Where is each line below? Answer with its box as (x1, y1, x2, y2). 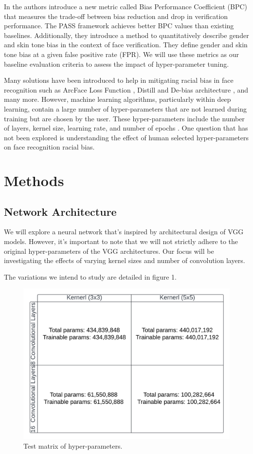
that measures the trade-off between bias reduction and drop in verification (4, 11, 228, 21)
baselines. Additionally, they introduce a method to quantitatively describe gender (4, 30, 249, 40)
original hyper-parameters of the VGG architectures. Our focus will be (4, 246, 214, 256)
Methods (4, 170, 64, 190)
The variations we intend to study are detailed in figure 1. (4, 271, 177, 282)
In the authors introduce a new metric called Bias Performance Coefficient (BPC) (4, 1, 248, 11)
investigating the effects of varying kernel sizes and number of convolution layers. (4, 255, 245, 265)
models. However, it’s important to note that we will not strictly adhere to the (4, 236, 238, 246)
